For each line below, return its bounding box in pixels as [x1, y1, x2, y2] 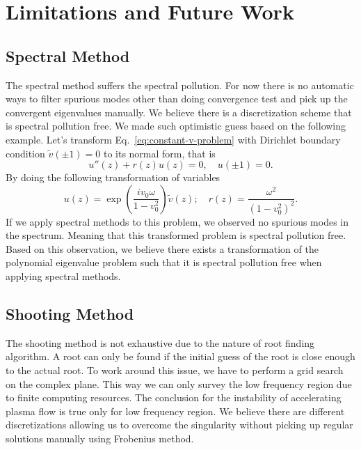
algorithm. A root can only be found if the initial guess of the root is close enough [6, 349, 355, 364]
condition [6, 146, 45, 160]
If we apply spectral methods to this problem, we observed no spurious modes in [6, 214, 349, 228]
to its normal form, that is [103, 146, 216, 160]
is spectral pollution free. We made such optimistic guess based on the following [6, 118, 346, 133]
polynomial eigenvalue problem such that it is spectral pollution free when [6, 255, 322, 270]
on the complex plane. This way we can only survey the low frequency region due [6, 376, 352, 391]
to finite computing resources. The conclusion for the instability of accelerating [6, 390, 342, 405]
